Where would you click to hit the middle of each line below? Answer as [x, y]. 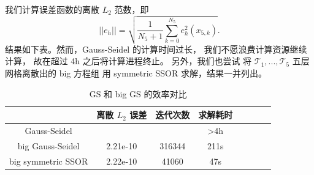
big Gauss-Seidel [48, 145]
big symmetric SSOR [49, 161]
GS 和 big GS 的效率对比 [138, 93]
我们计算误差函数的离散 [52, 9]
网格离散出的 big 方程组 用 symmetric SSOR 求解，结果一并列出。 [136, 73]
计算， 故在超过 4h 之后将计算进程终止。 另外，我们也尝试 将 [128, 61]
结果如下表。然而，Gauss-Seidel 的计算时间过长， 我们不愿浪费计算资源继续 [156, 49]
